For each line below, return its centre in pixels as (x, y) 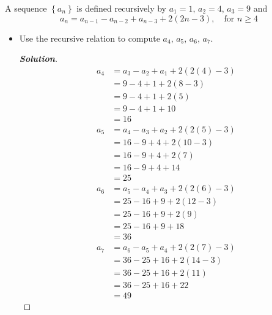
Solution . (39, 59)
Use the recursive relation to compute (90, 38)
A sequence (26, 8)
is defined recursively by (122, 8)
